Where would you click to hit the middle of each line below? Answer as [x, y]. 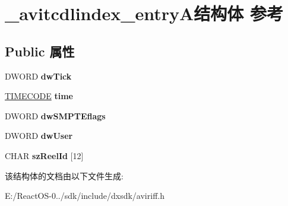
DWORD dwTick [38, 76]
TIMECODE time [39, 96]
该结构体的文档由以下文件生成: [64, 175]
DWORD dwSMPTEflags [55, 115]
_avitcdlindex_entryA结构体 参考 [144, 13]
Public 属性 [40, 51]
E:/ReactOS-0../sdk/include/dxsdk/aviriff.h [85, 196]
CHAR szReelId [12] [44, 155]
